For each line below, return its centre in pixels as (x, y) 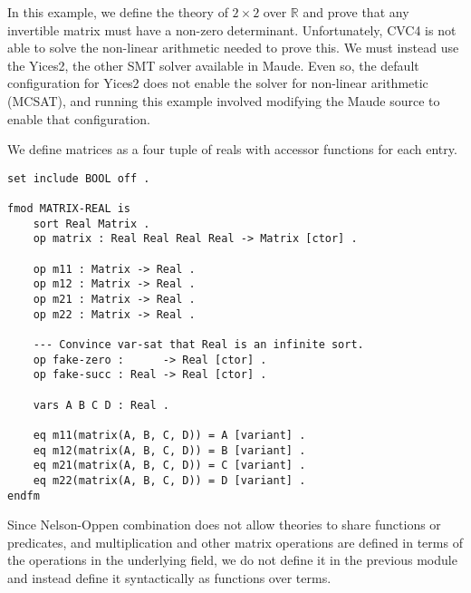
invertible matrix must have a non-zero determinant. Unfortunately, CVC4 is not (232, 29)
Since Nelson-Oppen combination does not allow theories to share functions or (224, 525)
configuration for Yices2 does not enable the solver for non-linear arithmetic (218, 83)
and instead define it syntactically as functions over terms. (169, 577)
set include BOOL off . (79, 178)
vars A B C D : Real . (101, 405)
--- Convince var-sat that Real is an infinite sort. (198, 344)
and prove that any (356, 12)
